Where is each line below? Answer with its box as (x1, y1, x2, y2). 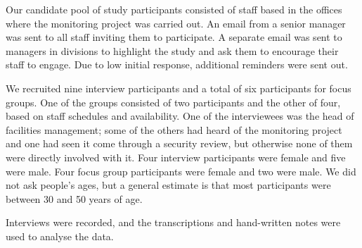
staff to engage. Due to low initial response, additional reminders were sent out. (6, 57, 348, 72)
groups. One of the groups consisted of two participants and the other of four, (6, 94, 341, 109)
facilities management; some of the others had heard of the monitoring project (6, 122, 342, 137)
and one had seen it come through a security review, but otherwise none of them (6, 136, 353, 151)
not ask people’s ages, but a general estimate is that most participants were (6, 178, 331, 192)
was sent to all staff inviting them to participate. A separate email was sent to (6, 30, 342, 44)
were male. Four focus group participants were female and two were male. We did (6, 163, 356, 178)
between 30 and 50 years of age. (6, 191, 143, 206)
